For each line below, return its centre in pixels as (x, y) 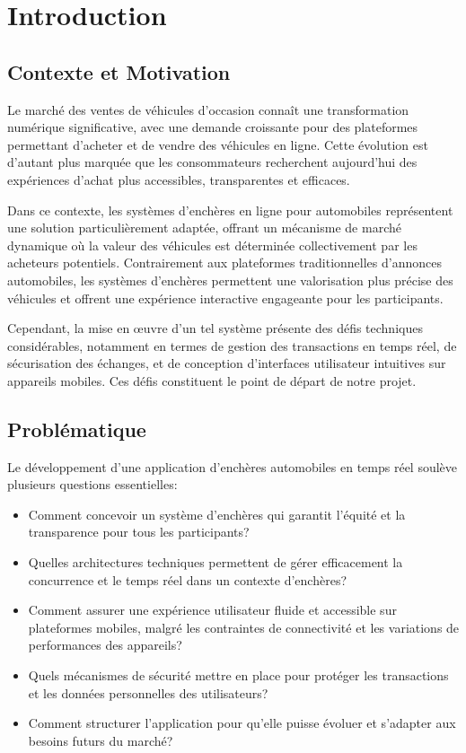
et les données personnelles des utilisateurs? (148, 692)
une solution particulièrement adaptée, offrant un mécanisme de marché (204, 228)
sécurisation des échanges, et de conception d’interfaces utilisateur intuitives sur (227, 363)
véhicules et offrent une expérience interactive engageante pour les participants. (225, 298)
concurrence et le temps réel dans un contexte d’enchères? (188, 579)
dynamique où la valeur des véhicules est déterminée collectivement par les (212, 245)
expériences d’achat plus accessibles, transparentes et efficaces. (179, 179)
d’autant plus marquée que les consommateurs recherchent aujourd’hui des (212, 162)
